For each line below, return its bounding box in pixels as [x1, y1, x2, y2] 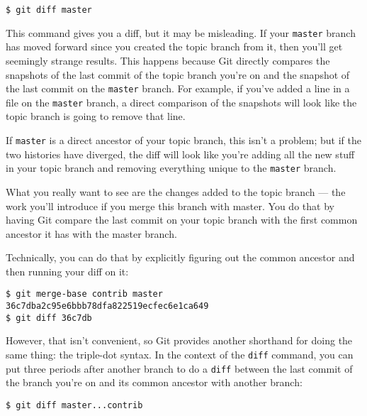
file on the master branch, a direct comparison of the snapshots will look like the [6, 94, 357, 109]
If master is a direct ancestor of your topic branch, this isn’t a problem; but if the [6, 133, 361, 147]
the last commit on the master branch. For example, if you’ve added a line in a [6, 81, 350, 96]
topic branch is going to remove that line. [6, 109, 186, 124]
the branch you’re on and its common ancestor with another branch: [6, 375, 303, 390]
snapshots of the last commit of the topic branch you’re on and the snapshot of [6, 67, 350, 82]
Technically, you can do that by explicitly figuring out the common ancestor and [6, 250, 355, 265]
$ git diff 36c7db [6, 312, 92, 323]
